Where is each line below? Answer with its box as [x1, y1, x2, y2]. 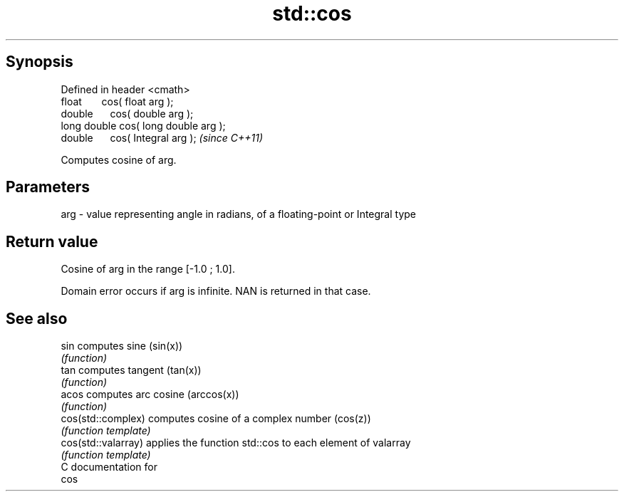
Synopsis [6, 53, 73, 71]
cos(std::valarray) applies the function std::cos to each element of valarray [61, 436, 411, 449]
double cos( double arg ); [61, 107, 194, 120]
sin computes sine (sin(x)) [61, 340, 183, 352]
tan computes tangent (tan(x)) [61, 364, 202, 377]
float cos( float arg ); [61, 95, 174, 108]
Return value [6, 232, 98, 251]
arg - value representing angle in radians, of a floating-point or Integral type [61, 208, 417, 221]
